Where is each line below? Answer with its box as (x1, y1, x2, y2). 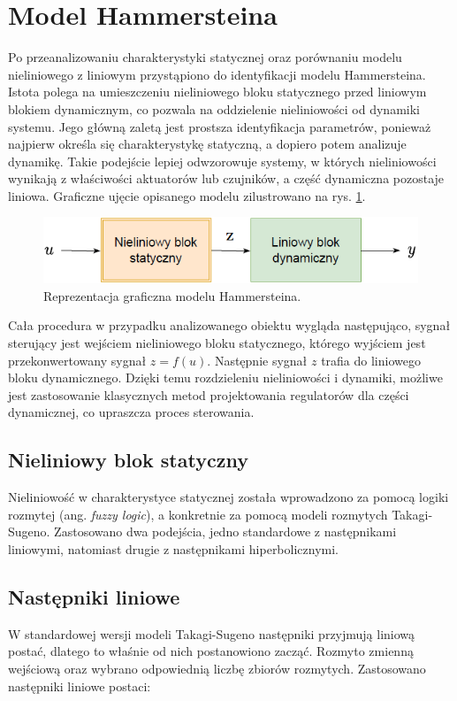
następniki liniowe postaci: (8, 676, 151, 695)
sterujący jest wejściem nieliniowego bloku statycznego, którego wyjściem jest (8, 334, 426, 352)
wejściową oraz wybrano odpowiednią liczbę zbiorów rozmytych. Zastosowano (8, 659, 426, 677)
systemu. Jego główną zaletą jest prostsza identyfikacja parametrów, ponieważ (8, 117, 431, 135)
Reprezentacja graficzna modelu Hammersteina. (43, 286, 301, 304)
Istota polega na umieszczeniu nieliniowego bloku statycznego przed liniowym (8, 82, 427, 101)
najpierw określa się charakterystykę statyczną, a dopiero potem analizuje (8, 135, 407, 153)
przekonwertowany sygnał (8, 350, 147, 369)
